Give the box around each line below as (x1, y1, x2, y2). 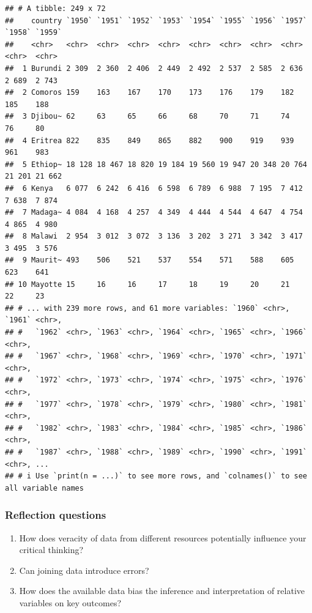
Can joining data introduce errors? (19, 563, 149, 576)
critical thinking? (19, 543, 84, 556)
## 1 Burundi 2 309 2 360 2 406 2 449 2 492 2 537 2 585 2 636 (5, 64, 303, 73)
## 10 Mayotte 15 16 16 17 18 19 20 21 (5, 280, 290, 289)
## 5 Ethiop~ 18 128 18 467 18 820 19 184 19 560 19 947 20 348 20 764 (5, 160, 307, 169)
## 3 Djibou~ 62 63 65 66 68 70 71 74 (5, 112, 290, 121)
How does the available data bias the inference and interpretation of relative (19, 584, 305, 597)
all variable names (5, 483, 84, 492)
